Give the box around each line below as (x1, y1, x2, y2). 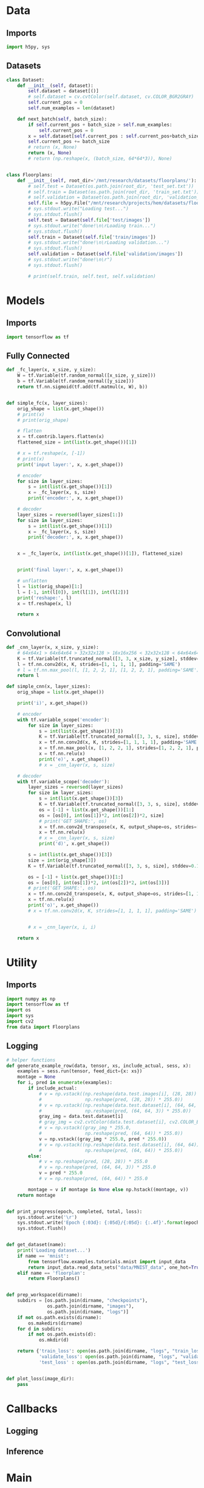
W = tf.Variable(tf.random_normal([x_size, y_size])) (17, 372, 156, 379)
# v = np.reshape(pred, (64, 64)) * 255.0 (38, 1176, 148, 1182)
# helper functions (6, 1057, 56, 1063)
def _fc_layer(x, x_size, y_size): (6, 367, 97, 373)
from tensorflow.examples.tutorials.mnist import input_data (28, 1258, 186, 1264)
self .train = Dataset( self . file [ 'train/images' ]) (28, 234, 156, 240)
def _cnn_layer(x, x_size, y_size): (6, 645, 99, 651)
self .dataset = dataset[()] (28, 88, 99, 94)
